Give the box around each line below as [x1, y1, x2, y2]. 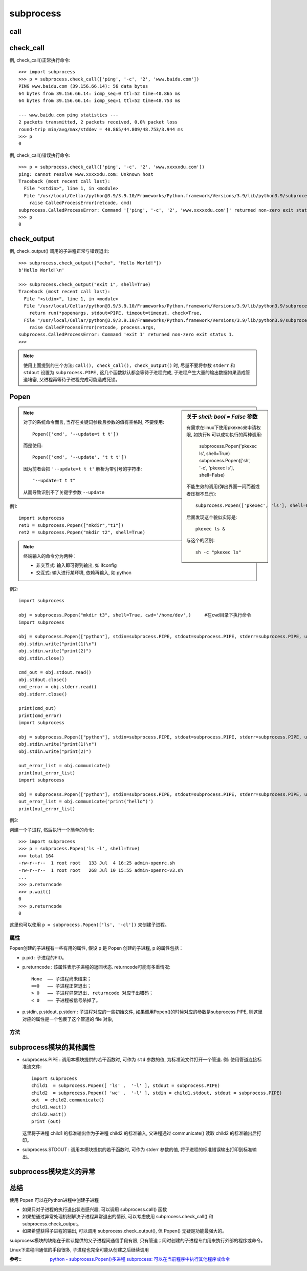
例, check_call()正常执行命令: [9, 57, 71, 64]
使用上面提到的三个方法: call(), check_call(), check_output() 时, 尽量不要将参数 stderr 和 [23, 362, 235, 368]
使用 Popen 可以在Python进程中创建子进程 [9, 1197, 99, 1203]
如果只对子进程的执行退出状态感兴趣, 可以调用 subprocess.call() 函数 [22, 1206, 167, 1213]
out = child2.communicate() [31, 1097, 104, 1103]
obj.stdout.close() [18, 676, 68, 683]
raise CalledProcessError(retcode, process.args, [29, 324, 156, 331]
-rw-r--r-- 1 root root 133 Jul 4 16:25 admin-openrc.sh [18, 860, 175, 866]
